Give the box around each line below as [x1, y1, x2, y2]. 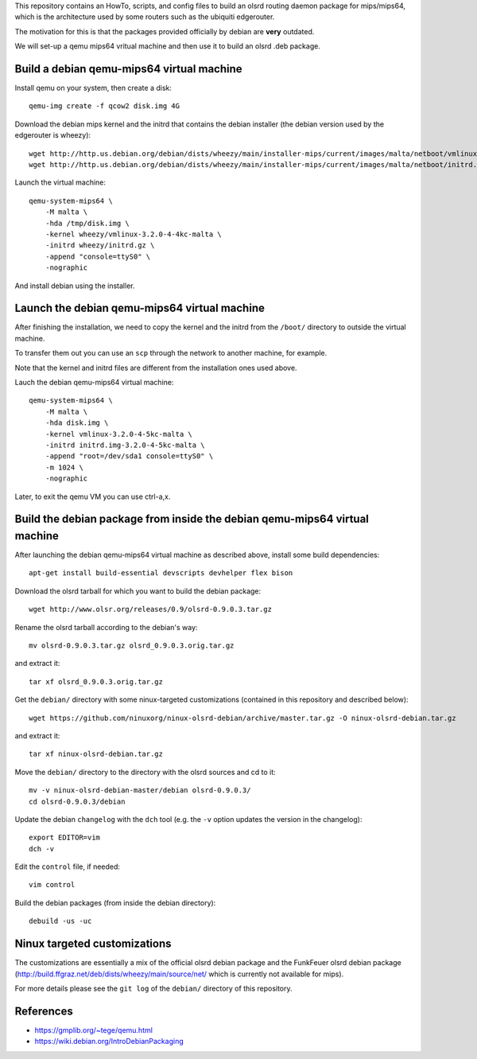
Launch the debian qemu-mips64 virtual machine [14, 302, 266, 315]
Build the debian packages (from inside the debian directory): [14, 897, 216, 907]
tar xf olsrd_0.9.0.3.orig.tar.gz [29, 677, 163, 686]
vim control [29, 880, 76, 890]
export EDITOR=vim [29, 833, 101, 843]
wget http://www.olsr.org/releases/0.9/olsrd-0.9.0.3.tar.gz [29, 605, 272, 614]
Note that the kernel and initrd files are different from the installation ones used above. [14, 363, 297, 372]
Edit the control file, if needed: [14, 862, 121, 871]
